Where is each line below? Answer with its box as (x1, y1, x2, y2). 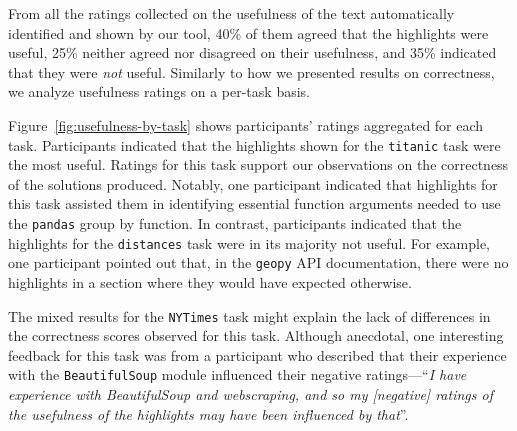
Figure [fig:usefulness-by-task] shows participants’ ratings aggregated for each (8, 114, 484, 135)
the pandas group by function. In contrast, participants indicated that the (8, 213, 462, 233)
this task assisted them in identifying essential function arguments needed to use (8, 193, 501, 214)
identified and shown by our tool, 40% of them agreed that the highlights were (8, 22, 489, 43)
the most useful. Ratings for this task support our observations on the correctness (8, 154, 509, 175)
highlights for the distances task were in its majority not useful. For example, (8, 232, 491, 253)
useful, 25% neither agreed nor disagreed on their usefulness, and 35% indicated (8, 42, 497, 63)
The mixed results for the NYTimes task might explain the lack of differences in (8, 305, 491, 326)
